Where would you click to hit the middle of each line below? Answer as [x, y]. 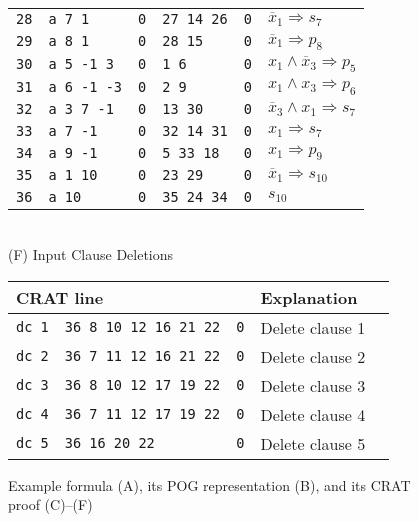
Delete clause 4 [313, 414]
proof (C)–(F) [50, 504]
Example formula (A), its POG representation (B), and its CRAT [209, 484]
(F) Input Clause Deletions [91, 254]
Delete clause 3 [313, 385]
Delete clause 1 [313, 327]
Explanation [309, 297]
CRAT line [60, 297]
